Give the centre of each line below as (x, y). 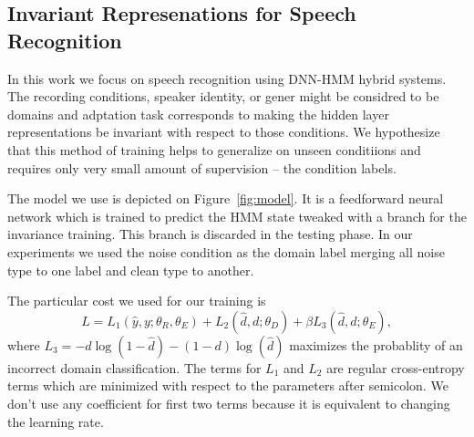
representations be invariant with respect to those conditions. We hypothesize (224, 132)
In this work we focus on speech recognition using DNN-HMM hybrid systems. (227, 78)
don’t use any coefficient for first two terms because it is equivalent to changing (229, 403)
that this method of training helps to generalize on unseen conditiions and (214, 149)
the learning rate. (56, 421)
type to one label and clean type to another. (131, 270)
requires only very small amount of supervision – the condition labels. (202, 167)
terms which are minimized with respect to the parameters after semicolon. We (228, 385)
